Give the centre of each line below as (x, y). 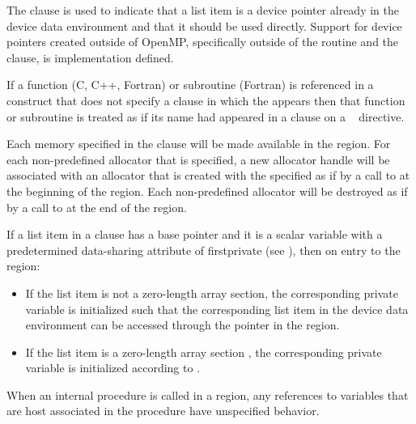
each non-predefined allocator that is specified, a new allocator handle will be (198, 159)
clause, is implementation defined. (90, 57)
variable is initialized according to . (113, 368)
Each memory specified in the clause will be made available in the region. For (199, 144)
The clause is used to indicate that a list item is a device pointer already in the (203, 10)
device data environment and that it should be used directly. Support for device (204, 25)
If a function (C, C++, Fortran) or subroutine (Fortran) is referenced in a (190, 85)
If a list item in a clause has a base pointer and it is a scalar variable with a (195, 234)
